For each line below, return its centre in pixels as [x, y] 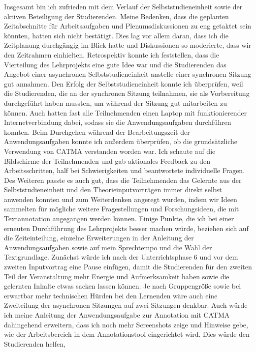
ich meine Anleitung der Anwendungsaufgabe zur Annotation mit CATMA [117, 315]
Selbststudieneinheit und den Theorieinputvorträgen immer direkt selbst [113, 190]
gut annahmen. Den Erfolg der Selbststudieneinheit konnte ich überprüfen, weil [124, 83]
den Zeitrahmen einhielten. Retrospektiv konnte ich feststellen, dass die [112, 54]
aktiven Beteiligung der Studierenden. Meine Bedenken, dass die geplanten [116, 16]
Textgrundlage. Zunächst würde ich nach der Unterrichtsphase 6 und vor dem [121, 257]
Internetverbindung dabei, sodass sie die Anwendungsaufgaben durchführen [118, 122]
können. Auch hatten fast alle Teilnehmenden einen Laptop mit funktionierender [126, 112]
